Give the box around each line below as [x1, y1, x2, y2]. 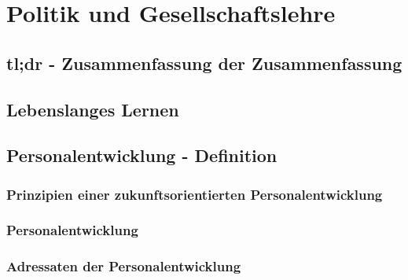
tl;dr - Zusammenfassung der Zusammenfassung [6, 50, 402, 75]
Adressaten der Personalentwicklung [6, 256, 241, 276]
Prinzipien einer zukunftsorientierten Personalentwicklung [6, 184, 383, 204]
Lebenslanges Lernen [6, 97, 179, 121]
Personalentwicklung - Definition [6, 143, 278, 168]
